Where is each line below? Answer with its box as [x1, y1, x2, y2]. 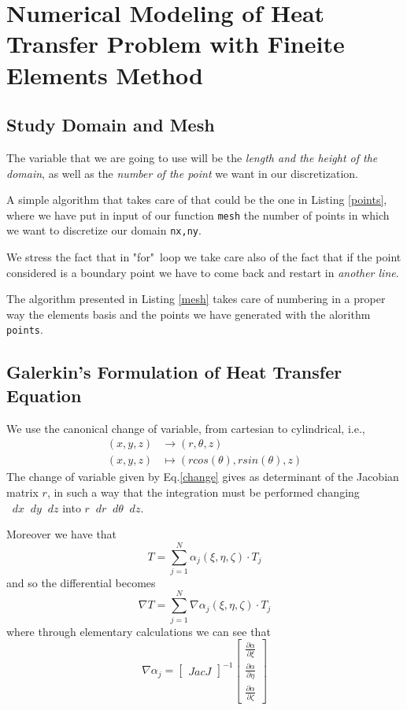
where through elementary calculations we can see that [6, 623, 271, 639]
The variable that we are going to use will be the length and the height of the [6, 149, 378, 165]
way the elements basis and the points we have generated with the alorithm [6, 305, 371, 322]
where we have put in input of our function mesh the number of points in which [6, 206, 390, 223]
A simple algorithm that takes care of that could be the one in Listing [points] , [6, 191, 387, 208]
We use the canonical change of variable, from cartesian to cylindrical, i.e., [6, 420, 365, 436]
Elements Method [6, 58, 204, 91]
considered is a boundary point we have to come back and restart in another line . [6, 264, 399, 280]
